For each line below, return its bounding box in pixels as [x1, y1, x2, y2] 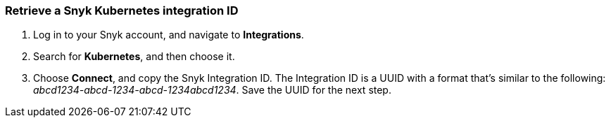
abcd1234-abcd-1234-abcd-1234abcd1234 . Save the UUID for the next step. [33, 84, 391, 96]
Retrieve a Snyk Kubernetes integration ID [5, 3, 239, 17]
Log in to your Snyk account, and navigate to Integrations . [33, 29, 304, 41]
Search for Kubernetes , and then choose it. [33, 50, 235, 63]
